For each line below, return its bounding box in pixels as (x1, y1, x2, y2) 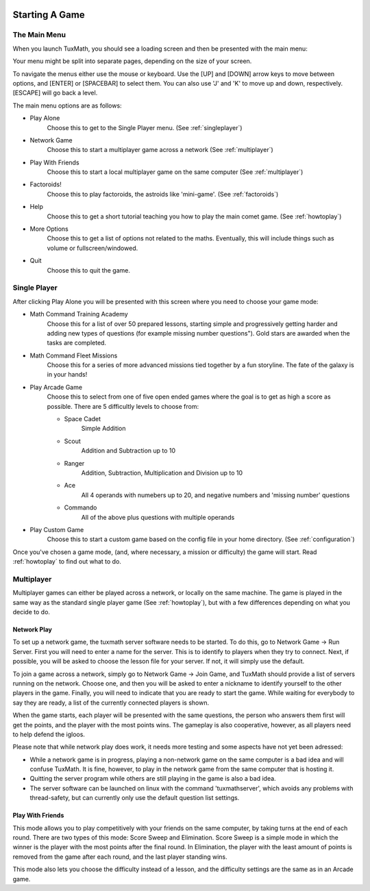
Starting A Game (12, 9, 85, 21)
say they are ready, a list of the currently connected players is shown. (12, 699, 209, 707)
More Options (29, 225, 69, 233)
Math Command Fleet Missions (29, 351, 118, 360)
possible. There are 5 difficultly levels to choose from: (47, 402, 199, 410)
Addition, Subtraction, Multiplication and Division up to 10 (81, 468, 243, 477)
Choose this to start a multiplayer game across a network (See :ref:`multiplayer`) (47, 146, 273, 154)
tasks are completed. (47, 339, 106, 347)
